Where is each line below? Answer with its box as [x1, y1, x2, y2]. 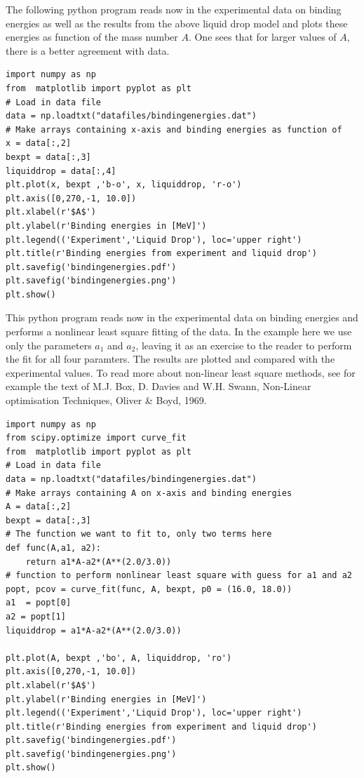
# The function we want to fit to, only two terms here [6, 529, 272, 539]
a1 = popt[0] [6, 598, 72, 608]
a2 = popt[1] [6, 611, 66, 622]
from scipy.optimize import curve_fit [6, 433, 187, 443]
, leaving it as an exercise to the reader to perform [135, 337, 352, 352]
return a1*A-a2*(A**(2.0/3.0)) [25, 556, 172, 567]
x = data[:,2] [6, 138, 72, 149]
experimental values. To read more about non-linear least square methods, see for [6, 365, 356, 380]
